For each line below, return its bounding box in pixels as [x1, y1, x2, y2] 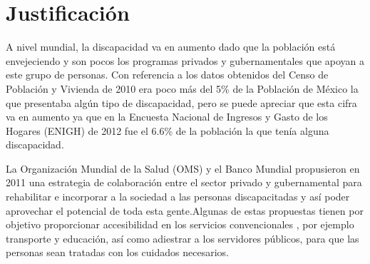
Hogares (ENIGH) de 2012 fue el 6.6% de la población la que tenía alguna [6, 123, 329, 138]
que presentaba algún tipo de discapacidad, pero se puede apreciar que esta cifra [6, 95, 357, 110]
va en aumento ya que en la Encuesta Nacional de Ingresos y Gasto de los [6, 109, 328, 124]
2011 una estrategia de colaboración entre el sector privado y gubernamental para [6, 175, 362, 190]
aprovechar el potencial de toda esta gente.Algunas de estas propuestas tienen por [6, 203, 364, 218]
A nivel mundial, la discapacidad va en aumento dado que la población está [6, 39, 336, 54]
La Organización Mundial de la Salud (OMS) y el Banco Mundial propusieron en [6, 161, 360, 176]
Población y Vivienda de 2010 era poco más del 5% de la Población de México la [6, 81, 359, 96]
